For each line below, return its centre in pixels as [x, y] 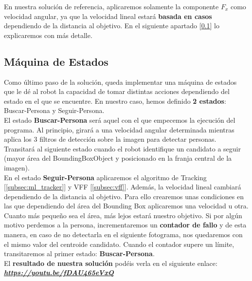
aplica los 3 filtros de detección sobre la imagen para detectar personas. [110, 139]
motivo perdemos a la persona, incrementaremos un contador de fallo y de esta [125, 225]
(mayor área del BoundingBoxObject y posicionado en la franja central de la [118, 158]
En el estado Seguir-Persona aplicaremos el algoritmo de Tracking [105, 177]
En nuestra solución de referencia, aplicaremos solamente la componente [111, 6]
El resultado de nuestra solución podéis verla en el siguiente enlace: [111, 263]
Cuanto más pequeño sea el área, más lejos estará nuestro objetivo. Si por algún [123, 215]
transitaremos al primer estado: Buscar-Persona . [79, 253]
